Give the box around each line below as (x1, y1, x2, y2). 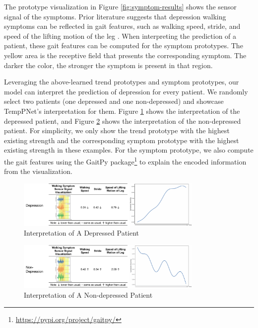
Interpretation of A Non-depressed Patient (24, 290, 153, 300)
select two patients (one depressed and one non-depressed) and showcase (4, 96, 224, 106)
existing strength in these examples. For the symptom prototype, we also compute (4, 145, 254, 155)
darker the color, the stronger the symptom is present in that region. (4, 60, 213, 70)
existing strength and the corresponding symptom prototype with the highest (4, 135, 239, 145)
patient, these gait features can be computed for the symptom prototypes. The (4, 40, 243, 51)
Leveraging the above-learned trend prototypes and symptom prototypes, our (4, 77, 239, 87)
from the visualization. (4, 166, 72, 176)
